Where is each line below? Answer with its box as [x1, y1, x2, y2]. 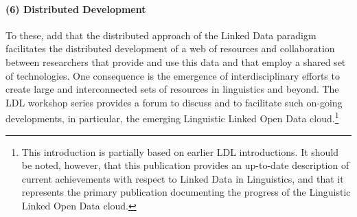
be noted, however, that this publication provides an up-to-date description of [21, 158, 349, 172]
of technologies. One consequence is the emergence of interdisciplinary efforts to [5, 68, 340, 82]
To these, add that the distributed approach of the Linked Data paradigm [5, 27, 316, 42]
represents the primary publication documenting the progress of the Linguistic [21, 185, 351, 199]
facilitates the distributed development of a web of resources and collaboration [5, 41, 335, 56]
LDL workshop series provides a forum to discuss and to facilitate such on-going [5, 95, 343, 109]
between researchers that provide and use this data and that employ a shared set [5, 54, 346, 69]
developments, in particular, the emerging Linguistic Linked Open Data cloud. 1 [5, 109, 339, 126]
